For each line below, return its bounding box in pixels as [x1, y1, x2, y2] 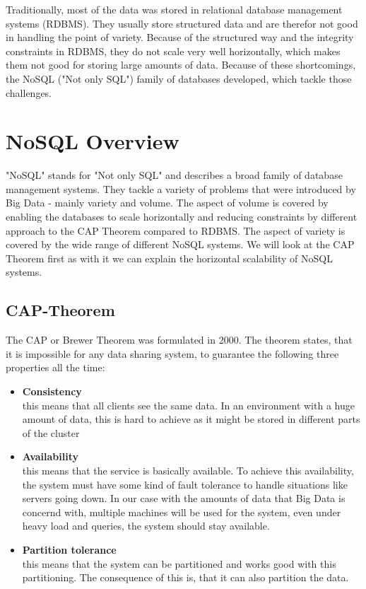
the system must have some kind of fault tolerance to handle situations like [22, 477, 348, 491]
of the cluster [22, 425, 80, 440]
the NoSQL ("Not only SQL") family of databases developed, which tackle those [6, 71, 352, 86]
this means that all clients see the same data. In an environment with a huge [22, 397, 355, 412]
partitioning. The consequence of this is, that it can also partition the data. [22, 570, 349, 585]
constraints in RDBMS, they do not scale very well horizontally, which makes [6, 43, 341, 58]
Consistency [22, 384, 82, 399]
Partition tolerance [22, 542, 117, 556]
